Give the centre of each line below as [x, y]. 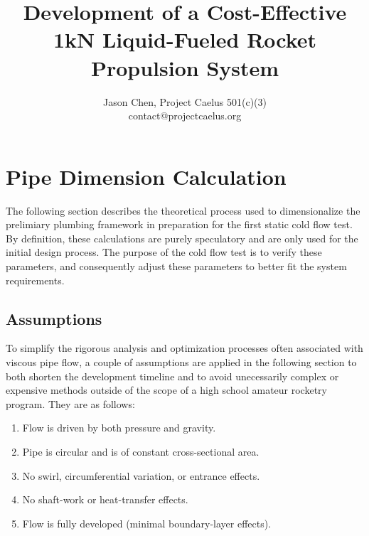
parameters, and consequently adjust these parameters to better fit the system [176, 266]
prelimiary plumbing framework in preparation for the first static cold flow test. [179, 224]
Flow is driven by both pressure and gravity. [119, 428]
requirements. [35, 280]
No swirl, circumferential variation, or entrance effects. [141, 475]
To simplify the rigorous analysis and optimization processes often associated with [184, 348]
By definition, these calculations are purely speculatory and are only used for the [182, 238]
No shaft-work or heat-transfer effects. [105, 499]
